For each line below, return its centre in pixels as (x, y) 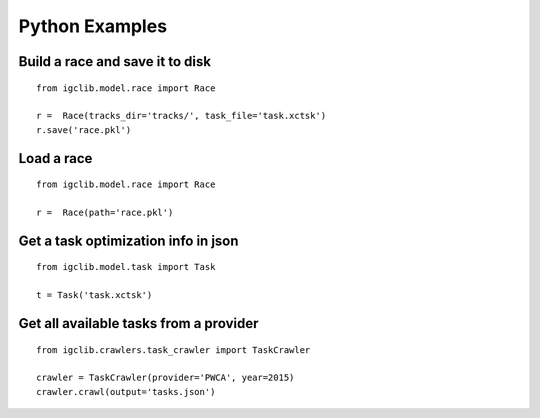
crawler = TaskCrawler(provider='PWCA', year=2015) (165, 378)
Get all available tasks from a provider (138, 323)
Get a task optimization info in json (128, 240)
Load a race (55, 158)
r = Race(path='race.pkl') (105, 212)
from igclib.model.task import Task (126, 267)
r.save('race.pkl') (84, 129)
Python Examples (93, 26)
